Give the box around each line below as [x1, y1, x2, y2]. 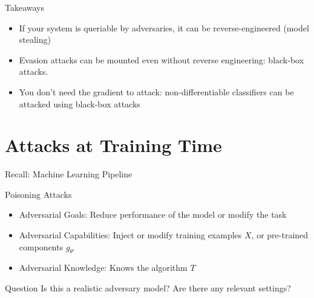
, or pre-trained [251, 229, 309, 241]
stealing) [19, 33, 51, 46]
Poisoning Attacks [5, 188, 72, 200]
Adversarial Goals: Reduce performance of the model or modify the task [19, 208, 287, 221]
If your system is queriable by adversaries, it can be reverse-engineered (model [19, 21, 309, 34]
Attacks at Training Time [5, 133, 222, 157]
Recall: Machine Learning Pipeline [5, 168, 132, 180]
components [19, 240, 64, 253]
